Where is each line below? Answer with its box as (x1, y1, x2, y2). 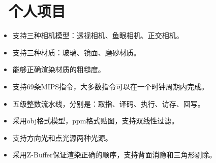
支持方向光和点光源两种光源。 (12, 132, 112, 143)
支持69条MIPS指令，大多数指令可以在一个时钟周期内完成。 (12, 81, 209, 91)
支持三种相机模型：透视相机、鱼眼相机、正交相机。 (12, 30, 183, 41)
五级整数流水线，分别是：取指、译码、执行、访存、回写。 (12, 98, 205, 109)
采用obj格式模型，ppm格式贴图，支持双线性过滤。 (12, 115, 179, 126)
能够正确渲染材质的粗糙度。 (12, 64, 105, 75)
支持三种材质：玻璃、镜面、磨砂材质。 (12, 47, 141, 57)
